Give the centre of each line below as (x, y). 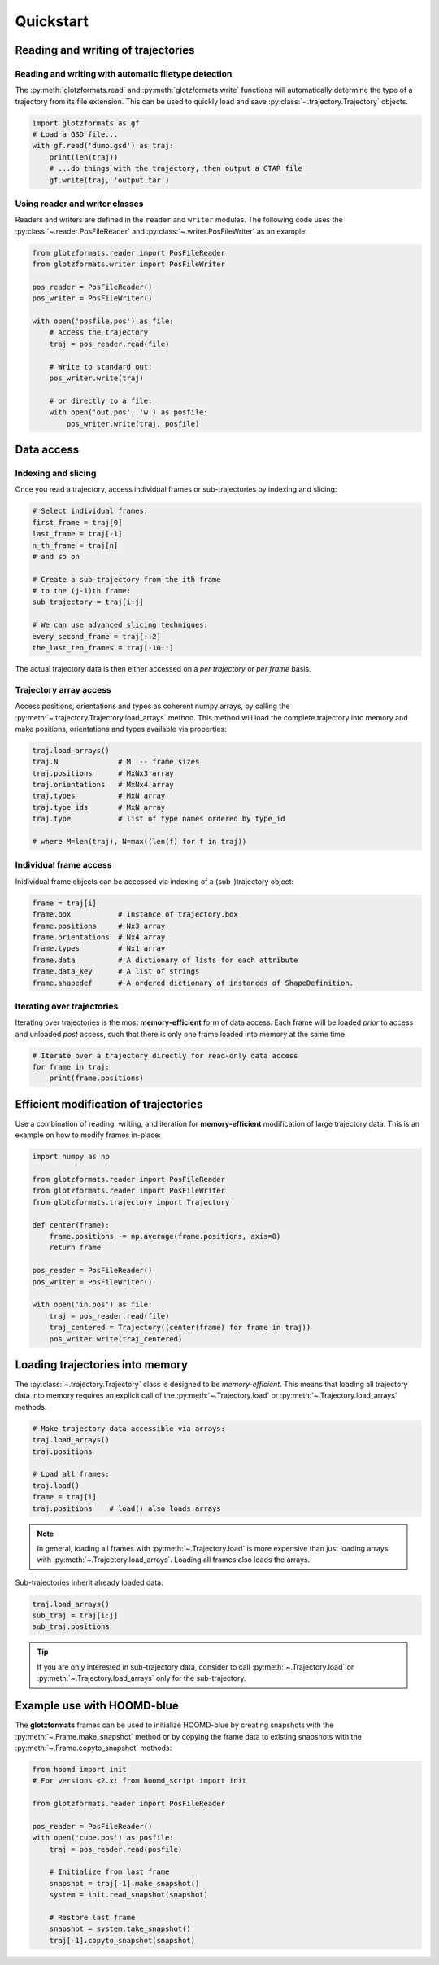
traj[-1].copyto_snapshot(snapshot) (122, 1940)
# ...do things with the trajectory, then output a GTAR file (176, 168)
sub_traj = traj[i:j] (75, 1615)
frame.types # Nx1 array (99, 949)
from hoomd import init (80, 1769)
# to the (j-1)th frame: (82, 591)
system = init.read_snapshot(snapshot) (129, 1895)
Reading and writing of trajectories (105, 50)
